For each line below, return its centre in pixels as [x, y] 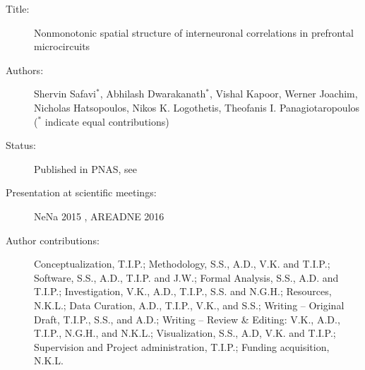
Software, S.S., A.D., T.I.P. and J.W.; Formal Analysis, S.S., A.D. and [186, 277]
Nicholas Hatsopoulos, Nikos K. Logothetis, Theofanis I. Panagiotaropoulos [197, 107]
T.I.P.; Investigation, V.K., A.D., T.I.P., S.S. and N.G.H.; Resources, [183, 291]
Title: [18, 8]
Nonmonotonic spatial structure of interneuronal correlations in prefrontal [194, 32]
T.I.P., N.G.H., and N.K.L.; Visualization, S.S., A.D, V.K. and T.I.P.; [185, 333]
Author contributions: [53, 240]
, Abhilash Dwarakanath [153, 94]
